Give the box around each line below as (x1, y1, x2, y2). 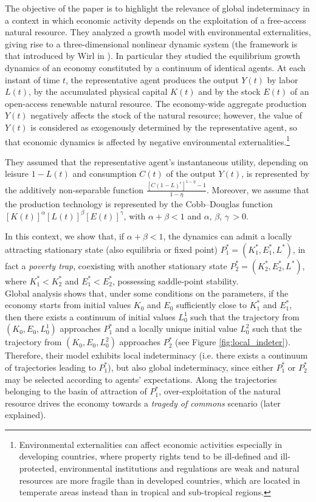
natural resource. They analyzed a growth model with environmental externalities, (5, 26, 311, 38)
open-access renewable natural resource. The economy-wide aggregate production (5, 97, 307, 109)
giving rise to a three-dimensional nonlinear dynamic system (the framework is (5, 37, 298, 50)
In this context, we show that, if (5, 230, 125, 242)
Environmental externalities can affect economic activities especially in (19, 438, 282, 450)
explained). (5, 408, 46, 421)
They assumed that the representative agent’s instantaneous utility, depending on (5, 155, 309, 168)
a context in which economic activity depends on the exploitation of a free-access (5, 13, 306, 26)
